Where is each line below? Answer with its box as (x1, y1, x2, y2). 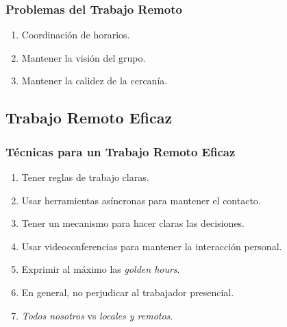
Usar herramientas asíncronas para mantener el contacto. (21, 193, 261, 207)
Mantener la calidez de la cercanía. (21, 73, 168, 88)
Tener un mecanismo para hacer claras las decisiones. (21, 216, 245, 230)
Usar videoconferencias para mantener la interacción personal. (21, 239, 282, 253)
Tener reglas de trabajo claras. (21, 170, 149, 184)
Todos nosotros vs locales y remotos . (21, 308, 173, 322)
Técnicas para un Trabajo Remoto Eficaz (5, 143, 236, 160)
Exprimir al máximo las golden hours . (21, 262, 180, 276)
